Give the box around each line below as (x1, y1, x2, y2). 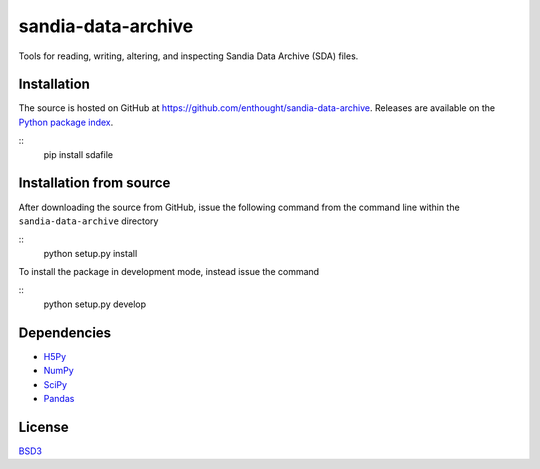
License (18, 418, 69, 435)
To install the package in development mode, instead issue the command (18, 266, 320, 278)
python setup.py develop (43, 298, 147, 310)
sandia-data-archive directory (18, 215, 159, 227)
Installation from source (18, 175, 171, 192)
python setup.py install (43, 247, 138, 259)
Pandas (43, 392, 75, 404)
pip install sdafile (43, 148, 114, 160)
